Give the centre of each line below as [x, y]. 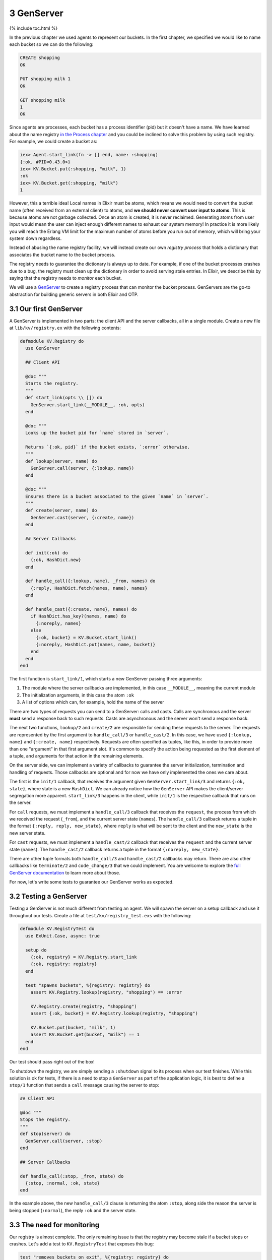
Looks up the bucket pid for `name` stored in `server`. [97, 433]
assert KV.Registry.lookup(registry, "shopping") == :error [106, 992]
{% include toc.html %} [33, 28]
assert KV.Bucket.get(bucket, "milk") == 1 [85, 1035]
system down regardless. [36, 238]
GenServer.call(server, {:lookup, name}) [82, 468]
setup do [36, 950]
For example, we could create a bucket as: [53, 142]
